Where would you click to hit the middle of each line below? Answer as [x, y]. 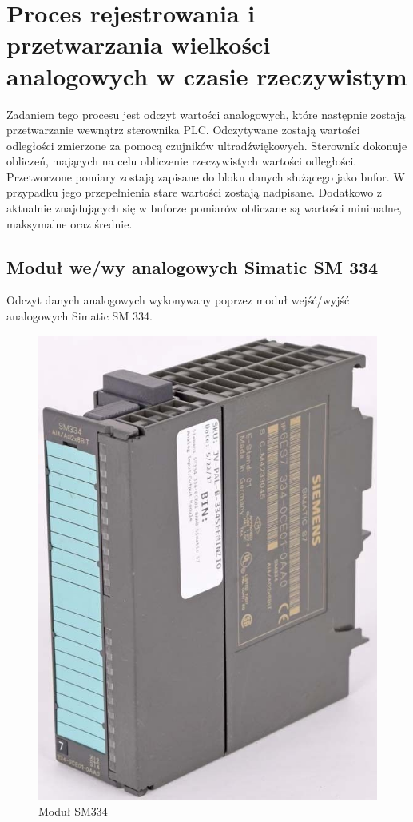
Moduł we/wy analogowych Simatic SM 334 [193, 266]
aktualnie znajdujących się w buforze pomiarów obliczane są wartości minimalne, [205, 208]
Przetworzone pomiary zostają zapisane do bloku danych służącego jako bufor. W [206, 176]
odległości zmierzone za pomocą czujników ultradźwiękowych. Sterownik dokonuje [207, 145]
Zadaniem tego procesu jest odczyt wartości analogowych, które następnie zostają [206, 114]
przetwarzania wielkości [139, 44]
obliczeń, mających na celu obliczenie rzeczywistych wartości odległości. [182, 161]
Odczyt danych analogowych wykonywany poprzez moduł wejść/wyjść [178, 300]
